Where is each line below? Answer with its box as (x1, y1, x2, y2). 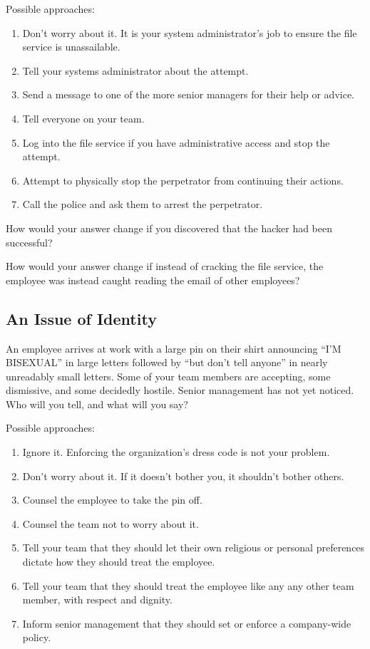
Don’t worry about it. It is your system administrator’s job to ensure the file (22, 25, 357, 40)
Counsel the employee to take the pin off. (22, 492, 202, 507)
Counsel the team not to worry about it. (22, 516, 199, 531)
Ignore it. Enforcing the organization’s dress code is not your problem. (22, 445, 330, 460)
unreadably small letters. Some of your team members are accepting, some (6, 368, 331, 383)
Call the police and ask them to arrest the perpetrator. (22, 197, 263, 212)
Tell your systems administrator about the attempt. (22, 63, 249, 78)
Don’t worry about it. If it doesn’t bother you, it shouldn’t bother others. (22, 468, 344, 483)
